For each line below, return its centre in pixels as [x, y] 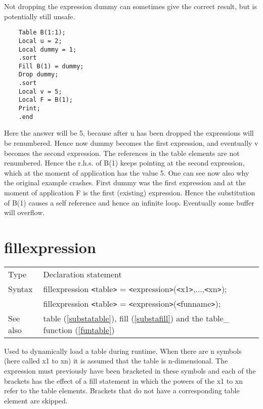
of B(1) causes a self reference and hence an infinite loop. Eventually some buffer [129, 202]
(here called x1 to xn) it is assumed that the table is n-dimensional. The [116, 361]
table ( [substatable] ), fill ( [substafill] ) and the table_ [136, 318]
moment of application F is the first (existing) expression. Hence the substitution [130, 192]
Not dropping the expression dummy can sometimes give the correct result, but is [130, 6]
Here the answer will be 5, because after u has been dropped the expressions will [129, 133]
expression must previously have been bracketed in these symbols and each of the [130, 371]
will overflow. [25, 212]
